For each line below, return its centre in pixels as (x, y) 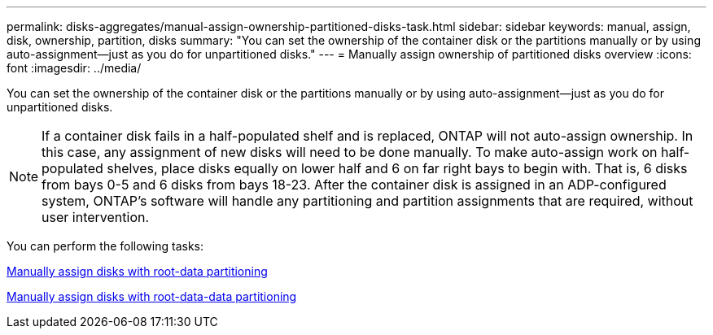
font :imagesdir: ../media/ (74, 68)
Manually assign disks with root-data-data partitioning (152, 296)
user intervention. (96, 217)
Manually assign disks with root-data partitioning (137, 271)
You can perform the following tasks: (105, 246)
